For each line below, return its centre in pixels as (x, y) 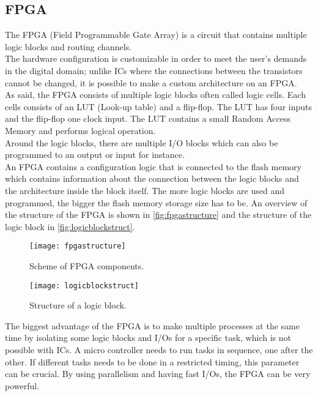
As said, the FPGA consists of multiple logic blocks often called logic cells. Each (155, 95)
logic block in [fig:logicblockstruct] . (70, 226)
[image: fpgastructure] (78, 246)
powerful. (22, 385)
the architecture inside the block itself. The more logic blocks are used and (145, 190)
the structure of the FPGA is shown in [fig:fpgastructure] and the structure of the (158, 215)
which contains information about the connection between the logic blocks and (152, 178)
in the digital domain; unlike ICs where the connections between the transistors (154, 70)
